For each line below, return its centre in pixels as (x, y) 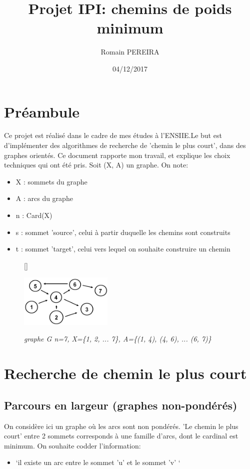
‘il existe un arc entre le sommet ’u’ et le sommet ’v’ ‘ (98, 462)
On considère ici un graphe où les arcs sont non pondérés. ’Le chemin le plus (121, 426)
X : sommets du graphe (51, 181)
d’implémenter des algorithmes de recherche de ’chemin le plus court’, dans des (125, 145)
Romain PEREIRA (130, 52)
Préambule (42, 111)
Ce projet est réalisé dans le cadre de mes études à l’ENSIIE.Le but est (113, 135)
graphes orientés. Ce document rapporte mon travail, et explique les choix (117, 155)
